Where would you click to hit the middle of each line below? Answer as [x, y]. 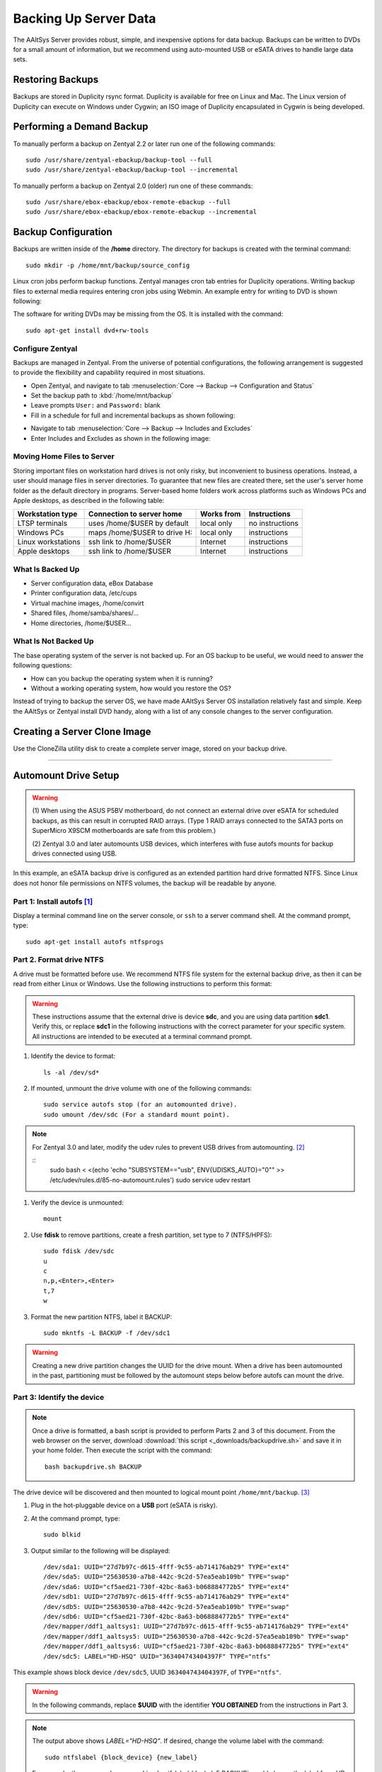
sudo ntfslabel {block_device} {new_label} [121, 1757]
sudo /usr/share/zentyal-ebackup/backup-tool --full [119, 160]
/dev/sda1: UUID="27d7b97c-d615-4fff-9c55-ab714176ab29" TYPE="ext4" [167, 1567]
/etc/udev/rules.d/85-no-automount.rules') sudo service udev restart [150, 1179]
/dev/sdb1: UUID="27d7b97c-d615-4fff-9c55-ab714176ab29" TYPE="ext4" [167, 1597]
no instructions [273, 523]
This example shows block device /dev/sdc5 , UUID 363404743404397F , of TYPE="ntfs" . [147, 1672]
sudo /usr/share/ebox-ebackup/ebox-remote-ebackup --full [128, 202]
